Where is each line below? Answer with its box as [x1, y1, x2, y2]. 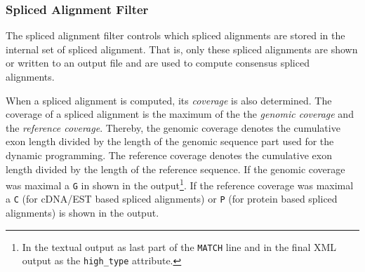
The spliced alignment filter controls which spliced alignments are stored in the [6, 28, 345, 43]
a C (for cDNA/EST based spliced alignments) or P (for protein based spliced [6, 191, 338, 206]
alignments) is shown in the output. [6, 205, 159, 220]
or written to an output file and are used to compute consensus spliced [6, 55, 310, 70]
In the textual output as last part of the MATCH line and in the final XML [22, 239, 337, 254]
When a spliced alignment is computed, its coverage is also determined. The [6, 93, 332, 107]
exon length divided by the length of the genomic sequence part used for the [6, 134, 334, 149]
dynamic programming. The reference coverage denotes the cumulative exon [6, 147, 332, 162]
